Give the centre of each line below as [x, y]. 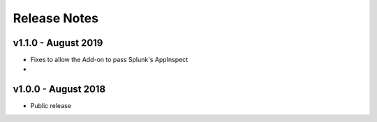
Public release [51, 106]
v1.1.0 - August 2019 [58, 43]
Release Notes [56, 18]
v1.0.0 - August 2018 [59, 90]
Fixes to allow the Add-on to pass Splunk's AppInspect [109, 60]
